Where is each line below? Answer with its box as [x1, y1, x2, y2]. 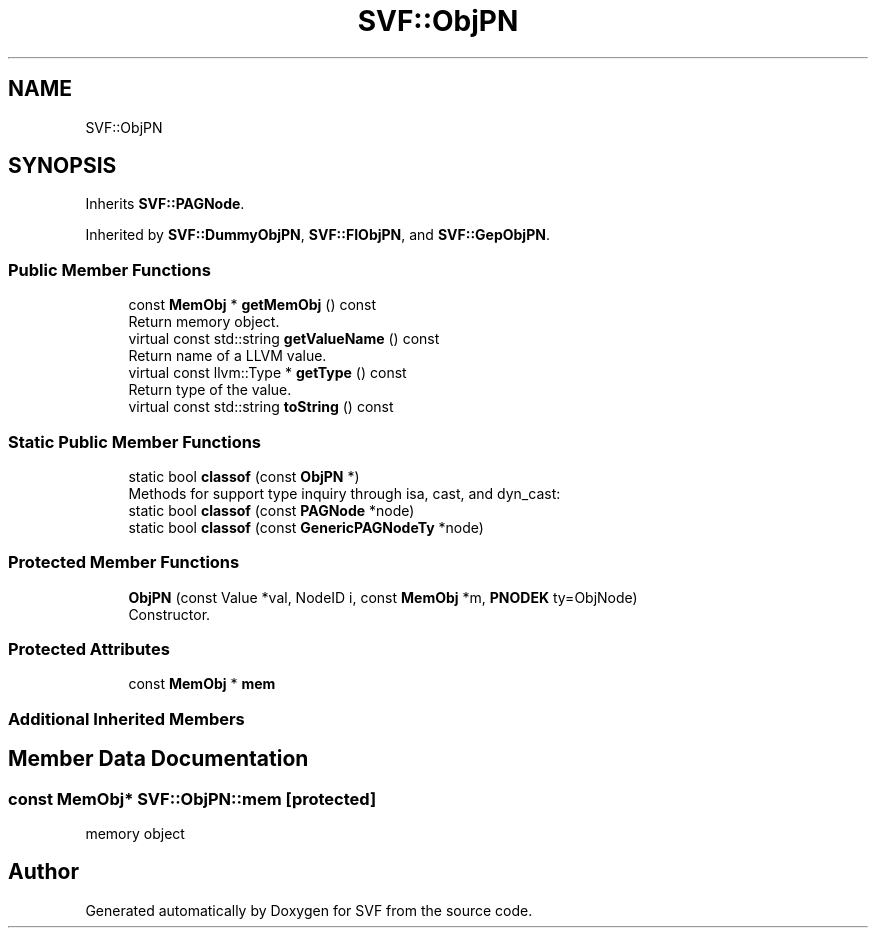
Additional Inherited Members [8, 708, 245, 729]
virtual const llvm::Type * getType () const [128, 364, 407, 382]
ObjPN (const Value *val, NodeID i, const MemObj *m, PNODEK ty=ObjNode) [128, 588, 638, 606]
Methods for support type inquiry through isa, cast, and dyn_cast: [128, 484, 561, 502]
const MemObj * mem [128, 675, 276, 693]
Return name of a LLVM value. [128, 347, 327, 365]
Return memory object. [128, 313, 280, 331]
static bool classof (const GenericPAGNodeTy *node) [128, 518, 484, 536]
